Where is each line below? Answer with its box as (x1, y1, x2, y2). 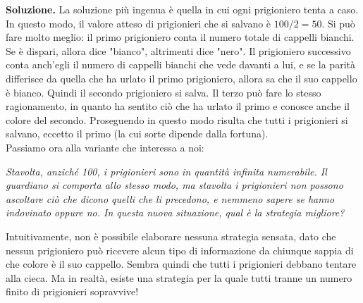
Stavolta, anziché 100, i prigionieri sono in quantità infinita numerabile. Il (6, 163, 327, 178)
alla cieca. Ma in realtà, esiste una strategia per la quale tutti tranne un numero (6, 270, 352, 285)
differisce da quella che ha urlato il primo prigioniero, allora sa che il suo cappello (6, 70, 357, 85)
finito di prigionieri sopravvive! (6, 284, 139, 299)
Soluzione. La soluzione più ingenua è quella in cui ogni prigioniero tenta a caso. (6, 2, 359, 16)
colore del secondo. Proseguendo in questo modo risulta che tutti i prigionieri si (6, 112, 348, 127)
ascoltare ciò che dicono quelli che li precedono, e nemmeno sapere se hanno (6, 191, 335, 206)
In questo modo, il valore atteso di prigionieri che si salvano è (6, 16, 271, 30)
